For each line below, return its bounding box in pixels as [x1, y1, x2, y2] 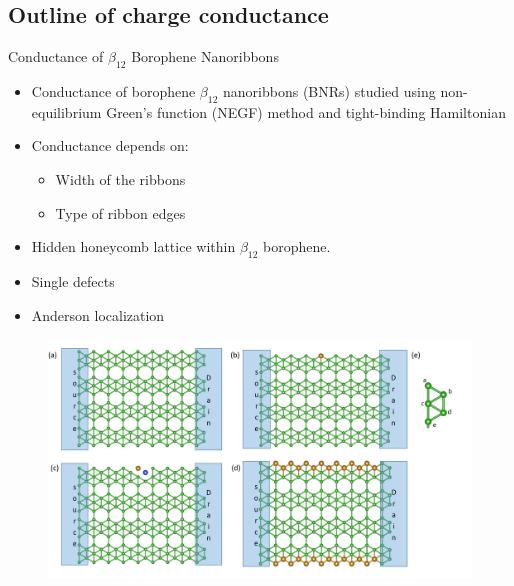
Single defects [31, 270, 115, 291]
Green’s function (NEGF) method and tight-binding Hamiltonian [106, 101, 506, 122]
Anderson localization [31, 304, 165, 325]
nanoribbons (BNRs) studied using [223, 81, 436, 101]
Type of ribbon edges [55, 202, 186, 223]
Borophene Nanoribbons [131, 46, 279, 67]
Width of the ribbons [55, 168, 186, 189]
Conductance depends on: [31, 135, 189, 156]
